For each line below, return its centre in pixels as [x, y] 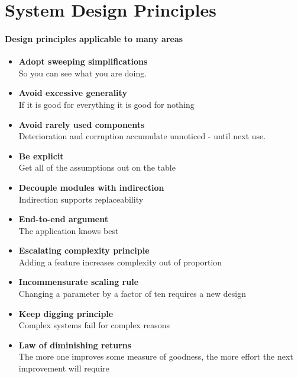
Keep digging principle [66, 313]
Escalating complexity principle [84, 250]
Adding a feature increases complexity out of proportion [120, 262]
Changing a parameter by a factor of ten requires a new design [132, 294]
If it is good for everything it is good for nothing [106, 104]
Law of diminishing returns [75, 345]
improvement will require [64, 368]
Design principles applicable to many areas [94, 38]
